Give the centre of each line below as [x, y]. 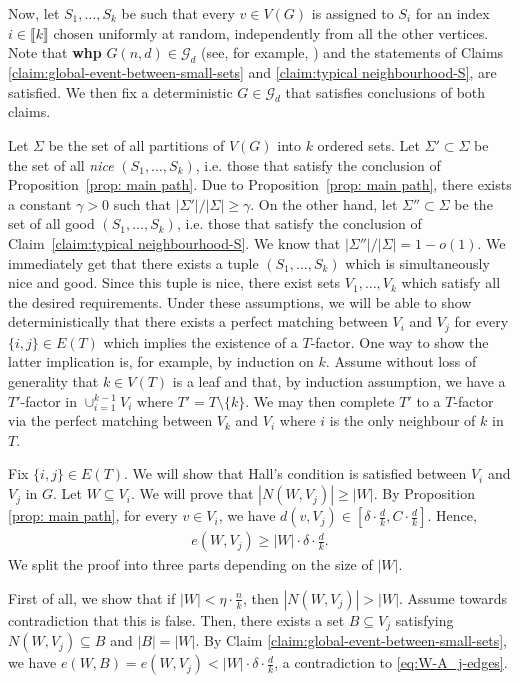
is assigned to [352, 13]
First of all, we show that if [92, 597]
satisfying [424, 619]
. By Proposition [424, 493]
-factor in [48, 400]
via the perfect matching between [110, 420]
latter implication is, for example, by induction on [161, 361]
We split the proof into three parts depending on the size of [190, 564]
